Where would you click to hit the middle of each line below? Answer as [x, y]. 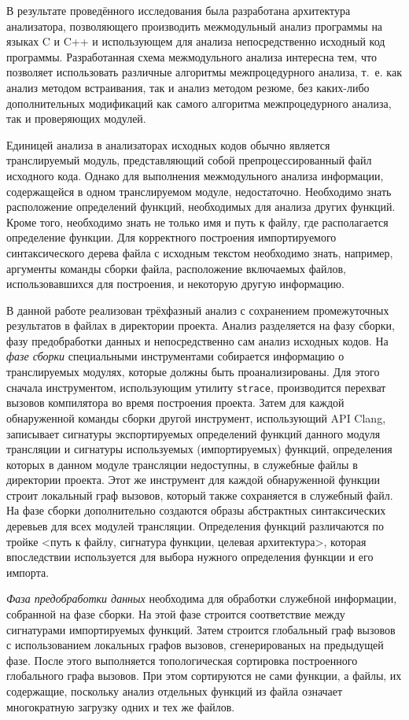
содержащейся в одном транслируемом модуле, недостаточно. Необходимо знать [199, 191]
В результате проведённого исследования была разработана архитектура [179, 10]
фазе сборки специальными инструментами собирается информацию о [175, 356]
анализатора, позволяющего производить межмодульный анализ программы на [195, 26]
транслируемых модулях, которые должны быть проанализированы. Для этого [193, 372]
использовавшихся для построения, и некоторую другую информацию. [175, 284]
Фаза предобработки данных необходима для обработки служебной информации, [202, 598]
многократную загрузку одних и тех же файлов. [121, 706]
